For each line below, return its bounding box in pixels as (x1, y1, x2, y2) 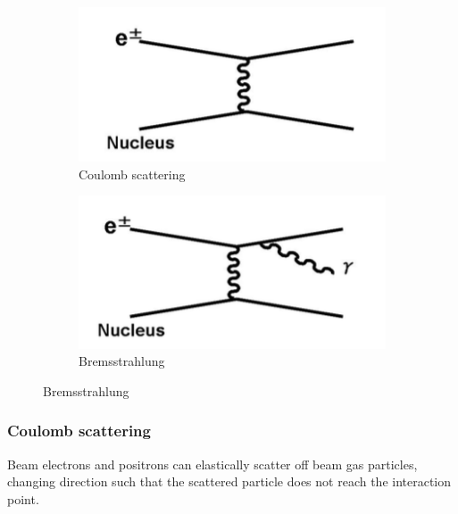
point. (7, 489, 39, 508)
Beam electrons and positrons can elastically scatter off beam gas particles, (7, 454, 418, 473)
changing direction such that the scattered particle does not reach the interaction (7, 472, 452, 491)
